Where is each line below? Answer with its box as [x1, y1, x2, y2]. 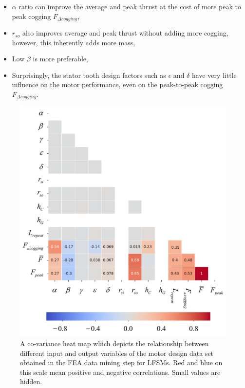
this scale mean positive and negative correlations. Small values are [20, 367, 221, 377]
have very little [191, 70, 237, 80]
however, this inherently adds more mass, [12, 37, 135, 47]
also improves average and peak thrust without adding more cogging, [22, 28, 228, 38]
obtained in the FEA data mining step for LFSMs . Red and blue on [20, 357, 223, 368]
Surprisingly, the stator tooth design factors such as [12, 70, 166, 80]
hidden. [20, 376, 42, 387]
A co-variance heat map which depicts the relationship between [20, 338, 209, 349]
